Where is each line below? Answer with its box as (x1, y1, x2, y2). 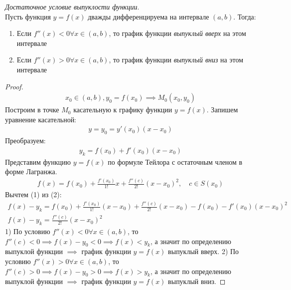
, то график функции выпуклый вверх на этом (109, 28, 246, 38)
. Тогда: (233, 11, 256, 21)
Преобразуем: (5, 135, 46, 146)
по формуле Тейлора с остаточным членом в (108, 156, 243, 167)
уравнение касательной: (5, 114, 77, 124)
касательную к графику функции (73, 104, 172, 115)
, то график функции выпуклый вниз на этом (109, 54, 243, 65)
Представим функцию (5, 156, 71, 167)
